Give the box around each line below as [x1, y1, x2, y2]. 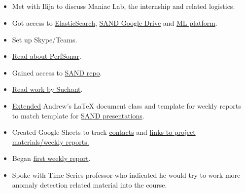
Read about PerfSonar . [12, 51, 81, 61]
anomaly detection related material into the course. [12, 179, 167, 190]
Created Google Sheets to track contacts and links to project [12, 127, 196, 137]
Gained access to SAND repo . [12, 67, 102, 77]
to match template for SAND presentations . [12, 110, 144, 120]
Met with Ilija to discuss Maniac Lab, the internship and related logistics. [12, 1, 235, 11]
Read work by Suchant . [12, 84, 83, 94]
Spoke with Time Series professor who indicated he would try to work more [12, 169, 241, 180]
